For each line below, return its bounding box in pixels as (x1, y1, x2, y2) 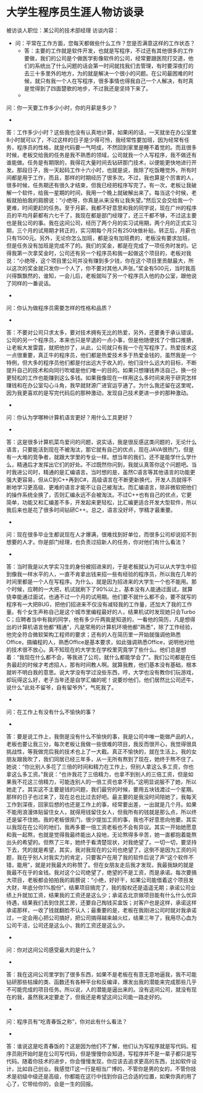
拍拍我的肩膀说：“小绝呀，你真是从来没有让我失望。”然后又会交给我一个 (16, 196, 194, 204)
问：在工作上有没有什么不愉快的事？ (6, 708, 97, 715)
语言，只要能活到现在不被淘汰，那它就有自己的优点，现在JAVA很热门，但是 (6, 445, 195, 453)
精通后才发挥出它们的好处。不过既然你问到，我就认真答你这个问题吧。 (16, 460, 192, 468)
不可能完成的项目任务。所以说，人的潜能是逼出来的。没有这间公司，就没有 (6, 985, 192, 993)
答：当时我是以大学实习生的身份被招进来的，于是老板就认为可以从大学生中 (6, 563, 192, 570)
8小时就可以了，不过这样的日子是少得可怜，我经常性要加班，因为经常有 (6, 136, 184, 143)
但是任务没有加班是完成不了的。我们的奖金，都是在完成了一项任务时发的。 (6, 242, 192, 249)
